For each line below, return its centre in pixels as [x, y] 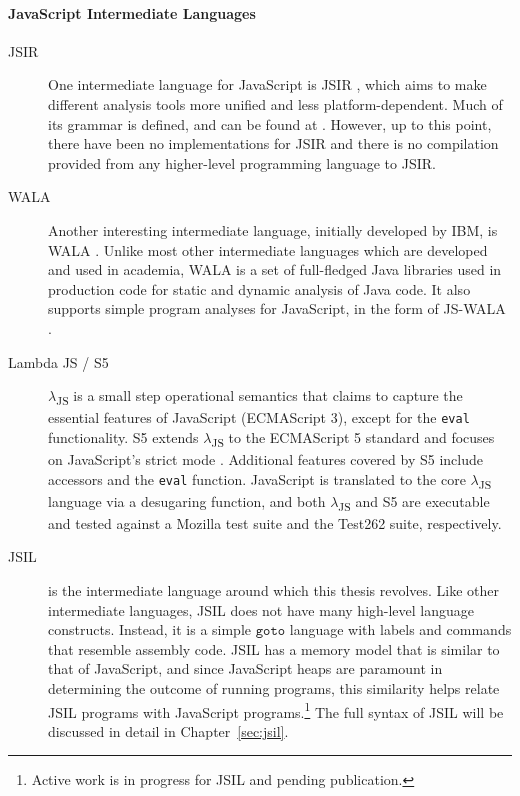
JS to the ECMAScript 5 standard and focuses [353, 438]
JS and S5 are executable [414, 502]
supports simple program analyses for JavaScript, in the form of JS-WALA [277, 308]
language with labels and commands [400, 629]
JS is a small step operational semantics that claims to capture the [259, 396]
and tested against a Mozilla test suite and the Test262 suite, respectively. [275, 522]
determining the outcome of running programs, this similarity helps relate [274, 688]
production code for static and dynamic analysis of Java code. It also [259, 288]
